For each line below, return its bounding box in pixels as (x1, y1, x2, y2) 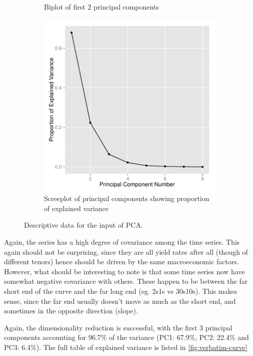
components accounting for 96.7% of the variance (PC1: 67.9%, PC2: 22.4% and (4, 332, 249, 342)
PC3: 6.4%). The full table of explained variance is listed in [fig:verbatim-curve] (4, 341, 247, 352)
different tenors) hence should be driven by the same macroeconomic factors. (4, 256, 239, 267)
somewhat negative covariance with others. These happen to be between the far (4, 276, 248, 286)
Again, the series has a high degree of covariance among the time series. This (4, 236, 240, 247)
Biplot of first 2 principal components (44, 2, 159, 12)
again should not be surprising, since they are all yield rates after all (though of (4, 246, 248, 257)
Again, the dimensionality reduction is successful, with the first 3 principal (4, 322, 232, 332)
